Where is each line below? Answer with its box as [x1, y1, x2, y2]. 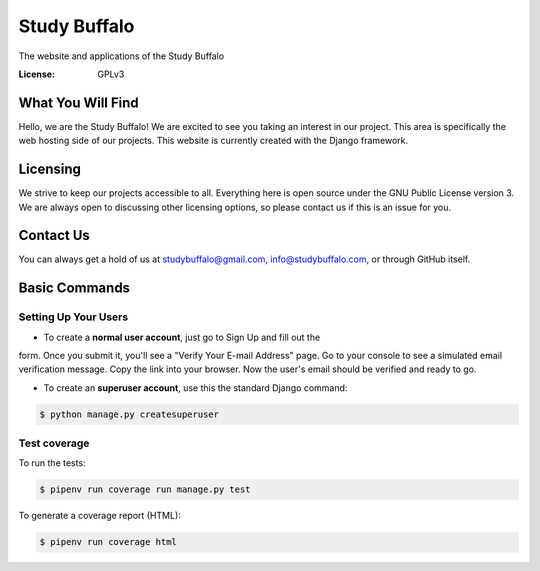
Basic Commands [18, 280, 130, 297]
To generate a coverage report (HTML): [18, 510, 182, 522]
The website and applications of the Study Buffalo [18, 50, 225, 62]
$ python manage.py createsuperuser [39, 408, 220, 420]
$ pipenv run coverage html [39, 536, 177, 548]
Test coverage [18, 436, 90, 450]
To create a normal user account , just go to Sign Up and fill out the [43, 331, 321, 343]
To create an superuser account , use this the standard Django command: [43, 381, 348, 394]
